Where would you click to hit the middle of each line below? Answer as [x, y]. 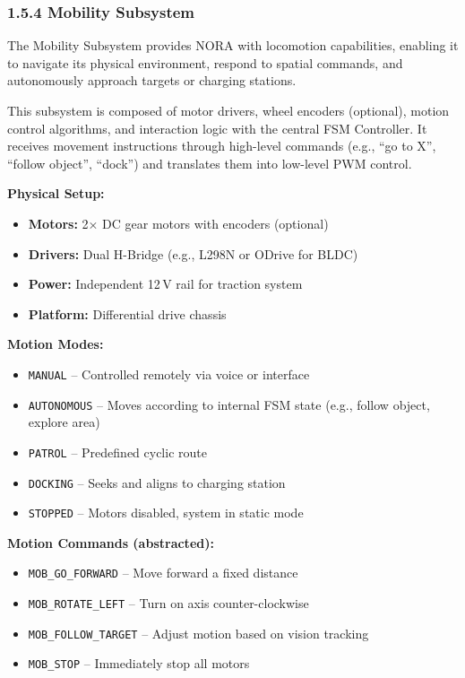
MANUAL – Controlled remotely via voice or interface [169, 374]
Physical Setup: [56, 193]
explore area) [64, 422]
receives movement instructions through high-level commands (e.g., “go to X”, [222, 146]
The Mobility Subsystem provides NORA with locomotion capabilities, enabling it [233, 45]
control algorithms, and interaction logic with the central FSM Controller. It [217, 128]
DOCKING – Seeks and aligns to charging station [157, 482]
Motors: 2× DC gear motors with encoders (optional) [178, 223]
